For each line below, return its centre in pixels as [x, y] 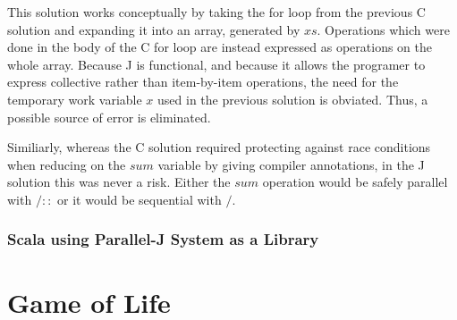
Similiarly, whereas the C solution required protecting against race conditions [219, 147]
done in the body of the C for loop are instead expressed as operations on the [220, 47]
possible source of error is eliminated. [109, 117]
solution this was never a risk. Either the [119, 182]
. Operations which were [383, 29]
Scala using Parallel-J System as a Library [163, 239]
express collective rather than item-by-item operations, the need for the [203, 82]
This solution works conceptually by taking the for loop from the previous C [216, 12]
